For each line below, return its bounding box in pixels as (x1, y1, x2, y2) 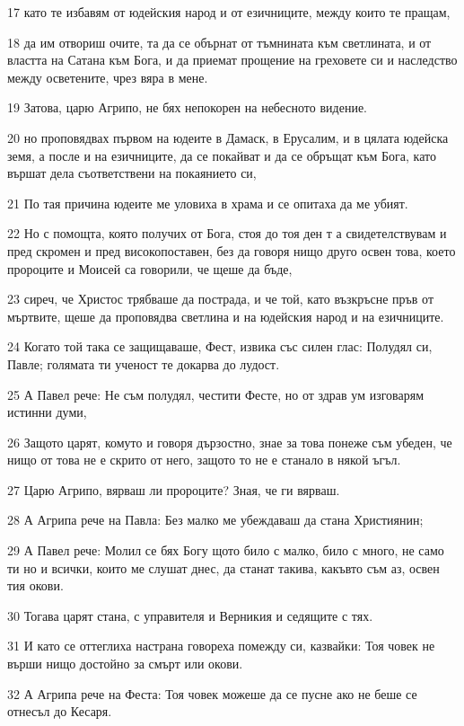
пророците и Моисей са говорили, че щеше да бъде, (7, 259, 293, 278)
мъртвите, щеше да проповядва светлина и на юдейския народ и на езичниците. (7, 306, 444, 325)
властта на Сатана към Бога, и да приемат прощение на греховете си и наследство (7, 50, 458, 69)
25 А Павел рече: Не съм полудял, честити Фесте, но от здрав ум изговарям (7, 385, 425, 403)
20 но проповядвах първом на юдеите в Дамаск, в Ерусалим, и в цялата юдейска (7, 128, 449, 146)
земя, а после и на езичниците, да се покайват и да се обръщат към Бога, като (7, 146, 436, 164)
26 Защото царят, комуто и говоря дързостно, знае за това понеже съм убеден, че (7, 432, 452, 451)
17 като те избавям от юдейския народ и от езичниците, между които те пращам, (7, 3, 451, 21)
